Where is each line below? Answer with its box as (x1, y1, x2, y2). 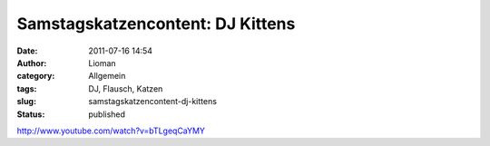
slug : (16, 96, 36, 107)
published (88, 109, 126, 120)
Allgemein (88, 71, 126, 82)
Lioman (88, 57, 117, 68)
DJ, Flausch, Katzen (88, 83, 163, 94)
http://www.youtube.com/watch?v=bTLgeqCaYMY (16, 125, 206, 136)
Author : (16, 57, 47, 68)
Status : (16, 109, 45, 120)
